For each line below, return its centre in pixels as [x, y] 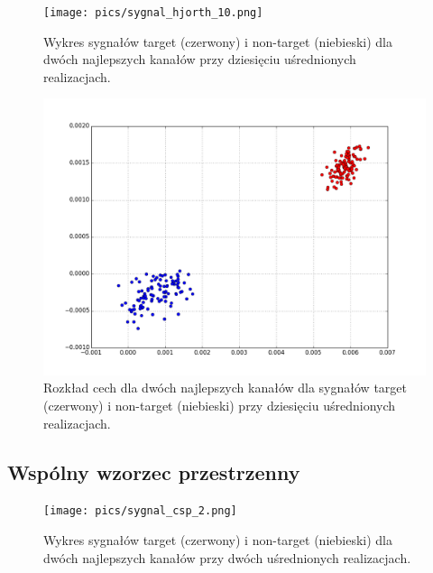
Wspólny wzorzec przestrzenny [154, 471]
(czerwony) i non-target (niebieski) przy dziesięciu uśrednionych [220, 406]
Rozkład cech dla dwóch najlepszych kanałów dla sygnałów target [225, 388]
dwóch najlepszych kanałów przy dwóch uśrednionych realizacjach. [227, 557]
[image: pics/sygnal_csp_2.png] [140, 511]
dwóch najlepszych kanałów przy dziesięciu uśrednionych [200, 59]
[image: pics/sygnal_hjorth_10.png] [153, 13]
